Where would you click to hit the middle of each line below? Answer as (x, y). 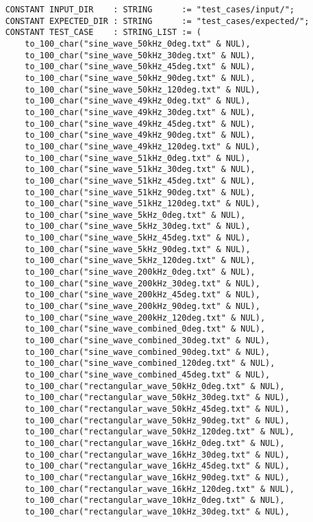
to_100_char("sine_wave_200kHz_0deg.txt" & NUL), (140, 272)
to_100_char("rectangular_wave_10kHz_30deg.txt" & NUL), (157, 511)
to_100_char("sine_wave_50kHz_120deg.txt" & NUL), (142, 89)
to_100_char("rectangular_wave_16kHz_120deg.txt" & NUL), (160, 489)
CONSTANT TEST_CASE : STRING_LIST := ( (103, 33)
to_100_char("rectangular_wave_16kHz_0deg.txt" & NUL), (155, 443)
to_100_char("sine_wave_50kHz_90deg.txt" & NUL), (140, 78)
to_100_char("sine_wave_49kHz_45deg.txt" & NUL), (140, 124)
